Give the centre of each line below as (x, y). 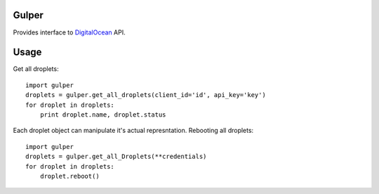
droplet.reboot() (69, 176)
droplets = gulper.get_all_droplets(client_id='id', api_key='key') (146, 95)
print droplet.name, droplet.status (103, 115)
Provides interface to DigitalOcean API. (69, 32)
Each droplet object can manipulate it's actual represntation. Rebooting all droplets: (133, 131)
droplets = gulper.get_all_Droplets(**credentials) (116, 157)
